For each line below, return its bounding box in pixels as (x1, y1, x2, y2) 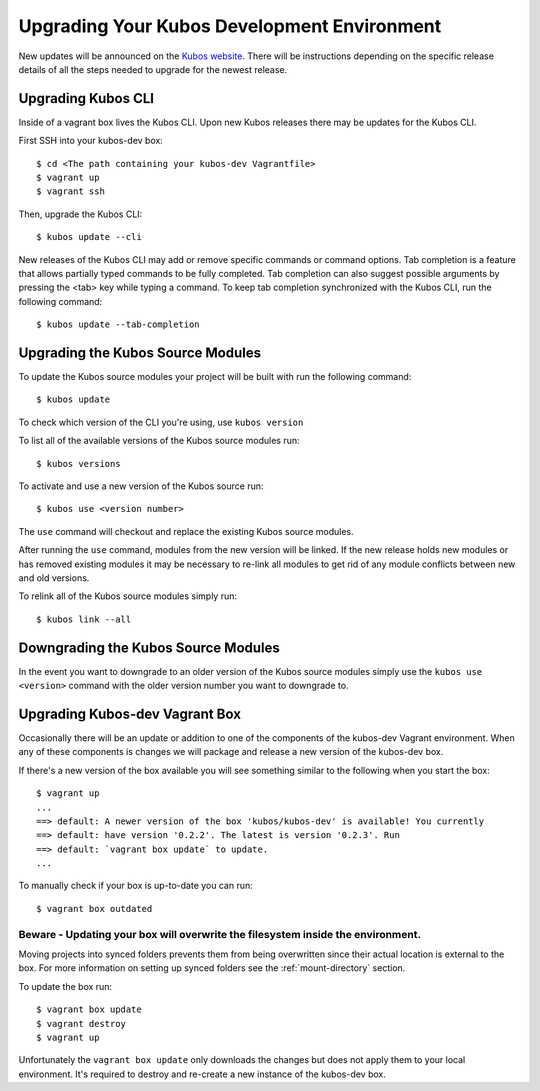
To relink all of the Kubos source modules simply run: (18, 590, 238, 602)
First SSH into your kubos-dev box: (18, 135, 164, 147)
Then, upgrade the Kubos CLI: (18, 208, 143, 220)
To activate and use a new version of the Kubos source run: (18, 480, 264, 492)
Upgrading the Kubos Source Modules (18, 344, 262, 361)
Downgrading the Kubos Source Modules (18, 639, 280, 656)
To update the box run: (18, 980, 113, 992)
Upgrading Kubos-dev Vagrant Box (18, 705, 242, 722)
